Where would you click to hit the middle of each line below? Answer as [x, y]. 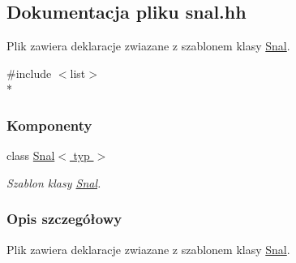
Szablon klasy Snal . [54, 182]
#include [29, 73]
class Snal [31, 155]
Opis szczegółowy [64, 219]
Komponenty [49, 125]
